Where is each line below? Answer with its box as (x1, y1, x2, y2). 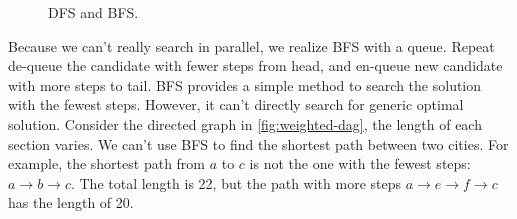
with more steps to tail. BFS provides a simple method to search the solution (8, 74, 482, 95)
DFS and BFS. (48, 2, 139, 22)
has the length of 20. (8, 192, 134, 213)
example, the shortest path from (8, 153, 206, 174)
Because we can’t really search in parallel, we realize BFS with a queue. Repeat (8, 35, 495, 56)
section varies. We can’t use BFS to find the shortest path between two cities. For (8, 133, 509, 154)
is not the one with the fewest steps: (249, 153, 471, 174)
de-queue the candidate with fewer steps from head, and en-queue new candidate (8, 55, 503, 76)
